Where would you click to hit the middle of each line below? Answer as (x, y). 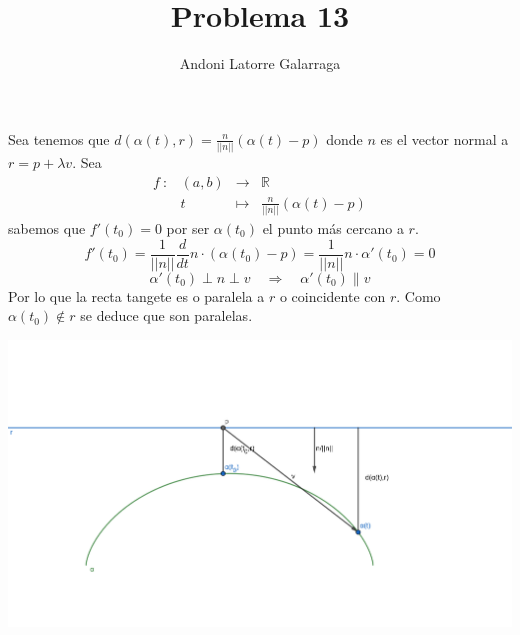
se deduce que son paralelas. (166, 315)
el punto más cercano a (333, 228)
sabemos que (47, 228)
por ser (188, 228)
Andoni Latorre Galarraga (260, 63)
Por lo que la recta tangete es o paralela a (136, 295)
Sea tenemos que (59, 138)
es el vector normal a (444, 138)
